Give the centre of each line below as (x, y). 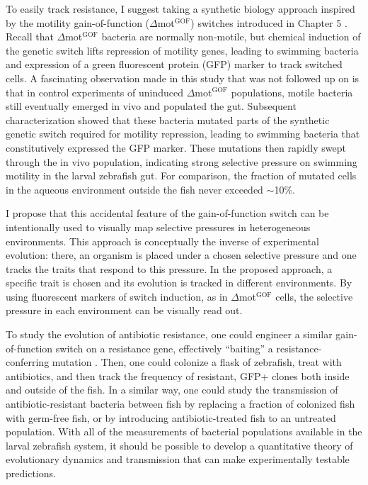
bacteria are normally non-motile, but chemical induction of (231, 37)
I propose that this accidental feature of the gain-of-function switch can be (167, 213)
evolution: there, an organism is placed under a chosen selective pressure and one (181, 255)
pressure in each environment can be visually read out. (124, 310)
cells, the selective (314, 296)
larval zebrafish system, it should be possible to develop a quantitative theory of (179, 445)
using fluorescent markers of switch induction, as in (117, 296)
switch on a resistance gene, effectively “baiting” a (164, 348)
